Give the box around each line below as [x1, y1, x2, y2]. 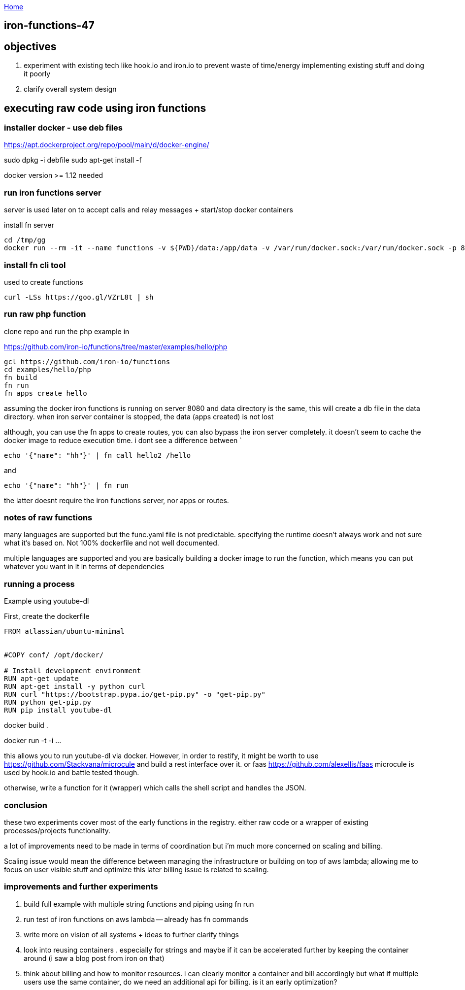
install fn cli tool [4, 260, 66, 270]
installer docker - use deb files [4, 123, 123, 133]
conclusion [4, 800, 47, 810]
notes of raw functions [4, 512, 93, 523]
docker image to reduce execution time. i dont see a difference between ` [4, 436, 242, 444]
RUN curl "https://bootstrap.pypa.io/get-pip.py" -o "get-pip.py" [4, 690, 266, 699]
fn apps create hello [4, 389, 87, 397]
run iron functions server [4, 187, 101, 198]
